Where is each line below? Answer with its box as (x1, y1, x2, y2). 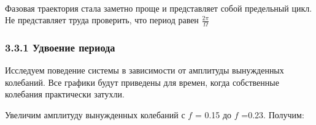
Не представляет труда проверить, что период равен (5, 13, 199, 26)
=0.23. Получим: (241, 108, 304, 121)
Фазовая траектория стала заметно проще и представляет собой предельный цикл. (5, 1, 312, 14)
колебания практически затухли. (5, 88, 125, 100)
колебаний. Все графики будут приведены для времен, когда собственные (5, 75, 279, 88)
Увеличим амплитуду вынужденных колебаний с (5, 108, 185, 121)
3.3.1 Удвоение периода (5, 39, 115, 55)
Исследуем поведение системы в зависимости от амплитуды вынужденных (5, 64, 284, 77)
